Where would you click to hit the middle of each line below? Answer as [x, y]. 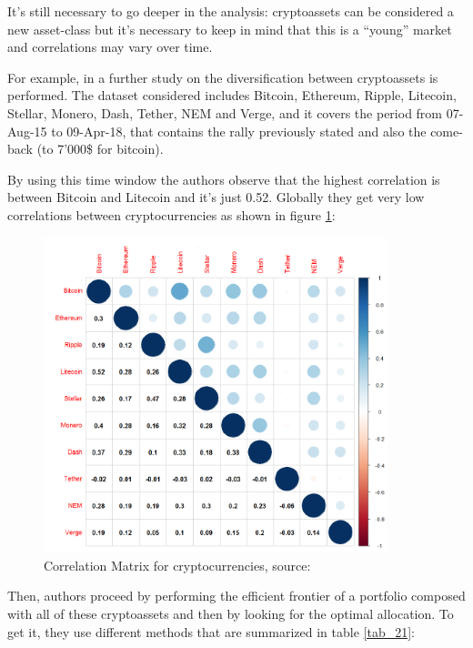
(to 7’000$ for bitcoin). [100, 149]
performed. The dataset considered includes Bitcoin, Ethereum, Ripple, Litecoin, [232, 95]
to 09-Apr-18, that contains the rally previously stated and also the [239, 131]
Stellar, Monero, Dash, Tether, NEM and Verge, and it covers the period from [225, 112]
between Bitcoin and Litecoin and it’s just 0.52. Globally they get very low [216, 197]
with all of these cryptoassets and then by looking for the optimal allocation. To [231, 614]
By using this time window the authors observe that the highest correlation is [224, 179]
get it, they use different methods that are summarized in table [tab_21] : [211, 631]
